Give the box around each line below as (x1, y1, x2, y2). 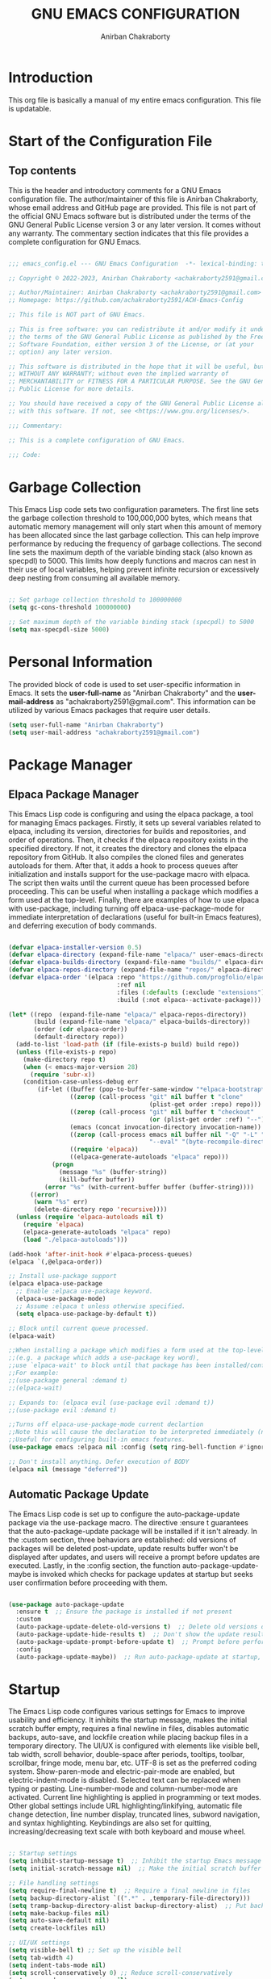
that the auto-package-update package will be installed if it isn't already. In (8, 1526, 258, 1536)
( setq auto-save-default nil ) (8, 1917, 110, 1925)
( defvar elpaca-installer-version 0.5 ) (8, 943, 143, 951)
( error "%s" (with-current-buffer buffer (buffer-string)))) (44, 1183, 254, 1191)
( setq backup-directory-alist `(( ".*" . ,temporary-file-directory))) (8, 1894, 251, 1902)
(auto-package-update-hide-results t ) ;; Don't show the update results (15, 1630, 269, 1638)
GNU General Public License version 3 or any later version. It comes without (8, 220, 261, 229)
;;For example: (8, 1369, 60, 1377)
